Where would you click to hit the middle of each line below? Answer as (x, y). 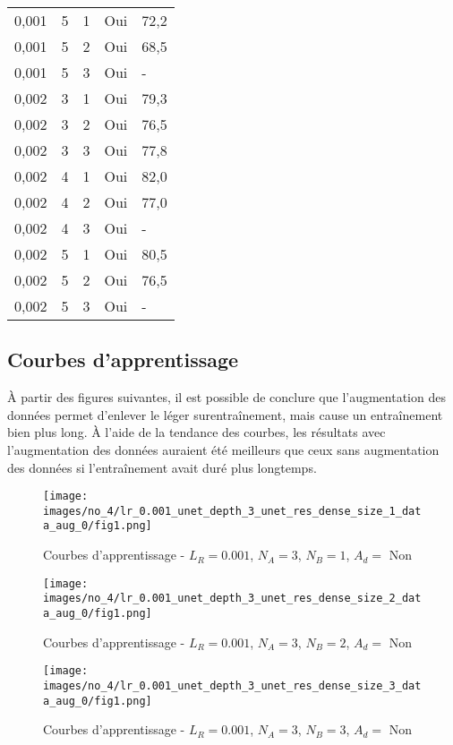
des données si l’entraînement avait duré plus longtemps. (162, 467)
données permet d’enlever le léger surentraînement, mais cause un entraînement (225, 414)
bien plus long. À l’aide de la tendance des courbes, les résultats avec (197, 432)
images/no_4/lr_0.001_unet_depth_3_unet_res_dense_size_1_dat (232, 511)
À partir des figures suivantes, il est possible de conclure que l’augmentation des (226, 397)
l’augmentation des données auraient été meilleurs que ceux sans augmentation (223, 449)
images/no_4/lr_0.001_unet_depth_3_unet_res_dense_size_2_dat (232, 599)
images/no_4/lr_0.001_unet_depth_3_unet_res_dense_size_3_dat (232, 685)
